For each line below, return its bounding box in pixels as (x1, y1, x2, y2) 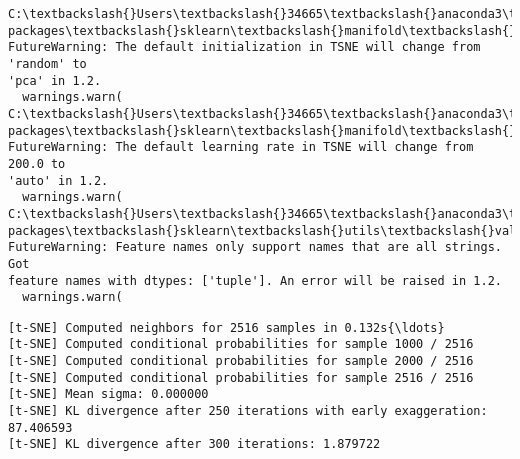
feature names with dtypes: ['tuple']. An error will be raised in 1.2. (8, 273, 502, 288)
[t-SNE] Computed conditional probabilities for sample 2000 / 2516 (8, 354, 474, 369)
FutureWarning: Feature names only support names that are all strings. (8, 240, 502, 255)
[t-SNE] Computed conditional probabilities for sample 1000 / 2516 (8, 337, 474, 352)
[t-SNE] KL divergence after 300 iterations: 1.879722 (8, 437, 381, 452)
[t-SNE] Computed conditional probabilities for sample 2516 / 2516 (8, 370, 474, 385)
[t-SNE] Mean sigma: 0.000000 (8, 387, 209, 402)
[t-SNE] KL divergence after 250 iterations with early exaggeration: (8, 404, 488, 419)
